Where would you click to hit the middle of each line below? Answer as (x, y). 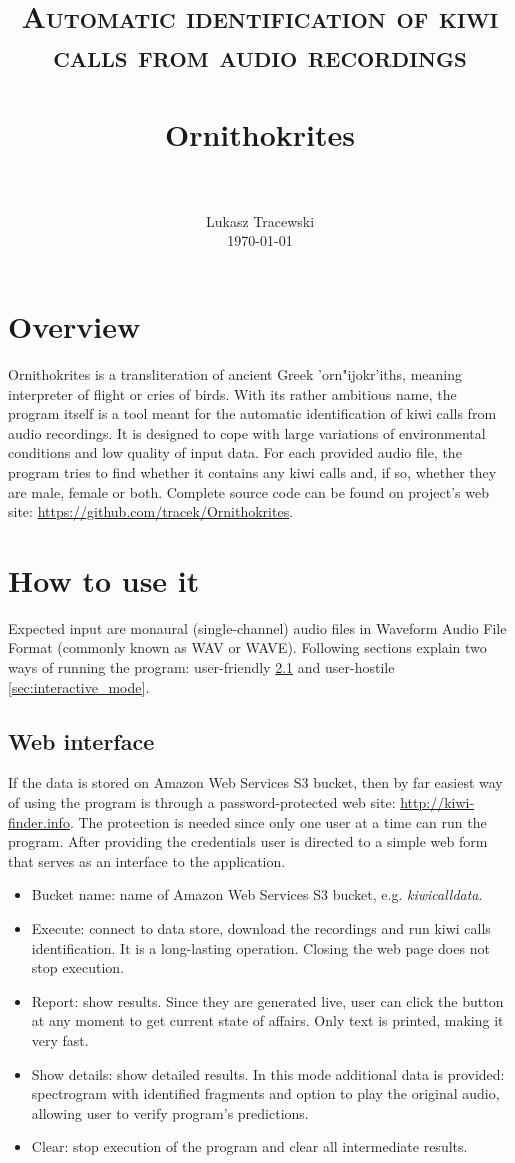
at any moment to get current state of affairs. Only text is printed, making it (267, 1020)
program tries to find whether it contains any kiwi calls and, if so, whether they (252, 471)
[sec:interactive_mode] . (79, 686)
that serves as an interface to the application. (147, 860)
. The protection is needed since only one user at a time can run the (278, 821)
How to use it (104, 579)
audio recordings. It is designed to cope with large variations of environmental (247, 432)
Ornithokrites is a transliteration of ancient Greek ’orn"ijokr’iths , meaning (235, 374)
